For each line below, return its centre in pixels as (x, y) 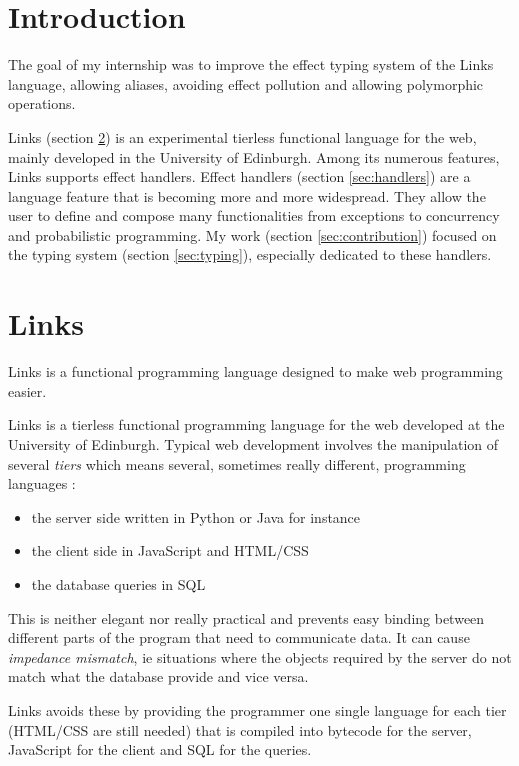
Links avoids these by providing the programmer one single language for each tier (257, 709)
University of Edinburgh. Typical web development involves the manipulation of (253, 443)
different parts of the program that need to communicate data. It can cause (239, 637)
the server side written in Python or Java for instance (196, 516)
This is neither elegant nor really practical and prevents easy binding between (246, 617)
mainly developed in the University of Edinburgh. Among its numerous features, (254, 156)
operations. (42, 103)
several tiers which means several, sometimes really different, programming (237, 463)
